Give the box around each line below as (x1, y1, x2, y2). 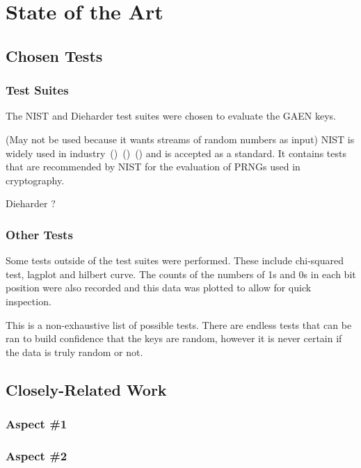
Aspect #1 (6, 415, 67, 433)
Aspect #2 (6, 446, 67, 464)
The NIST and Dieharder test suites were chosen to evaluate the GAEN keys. (6, 108, 336, 123)
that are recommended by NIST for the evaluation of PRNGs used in (6, 159, 300, 174)
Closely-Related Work (6, 378, 167, 400)
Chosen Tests (6, 45, 103, 66)
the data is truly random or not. (6, 344, 143, 359)
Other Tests (6, 225, 73, 243)
